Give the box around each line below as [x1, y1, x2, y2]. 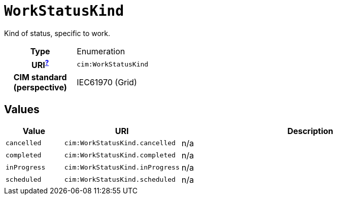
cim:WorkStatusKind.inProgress [64, 163, 180, 172]
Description [287, 125, 333, 136]
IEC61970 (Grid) [77, 77, 137, 88]
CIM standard [13, 72, 67, 83]
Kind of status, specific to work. [4, 28, 111, 38]
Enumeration [77, 46, 125, 56]
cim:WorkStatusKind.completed [64, 151, 176, 159]
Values [4, 103, 40, 116]
